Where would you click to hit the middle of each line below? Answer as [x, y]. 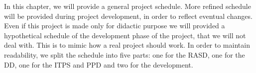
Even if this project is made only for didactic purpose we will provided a [115, 26]
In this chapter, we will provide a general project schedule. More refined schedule [128, 6]
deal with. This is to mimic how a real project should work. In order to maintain [127, 45]
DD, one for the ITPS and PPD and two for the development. [99, 64]
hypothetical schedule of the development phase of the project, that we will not [125, 35]
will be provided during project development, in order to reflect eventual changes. [128, 16]
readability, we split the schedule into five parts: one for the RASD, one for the [125, 54]
